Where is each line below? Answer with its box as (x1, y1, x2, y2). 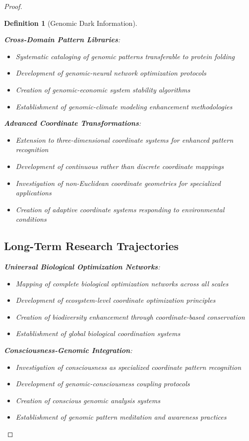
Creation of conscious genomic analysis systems (15, 395, 160, 405)
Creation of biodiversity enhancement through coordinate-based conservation (15, 311, 245, 322)
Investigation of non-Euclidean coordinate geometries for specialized (15, 177, 221, 188)
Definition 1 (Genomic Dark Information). (4, 17, 137, 28)
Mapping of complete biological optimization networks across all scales (15, 278, 229, 288)
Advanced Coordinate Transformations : (4, 118, 141, 128)
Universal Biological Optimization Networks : (4, 262, 160, 272)
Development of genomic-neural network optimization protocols (15, 68, 206, 78)
